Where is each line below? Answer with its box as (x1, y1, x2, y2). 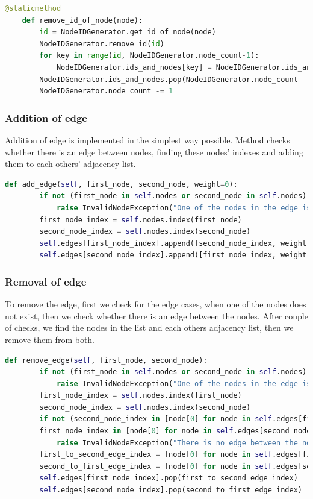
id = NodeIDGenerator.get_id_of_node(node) (39, 28, 216, 37)
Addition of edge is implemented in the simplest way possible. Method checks (5, 133, 290, 146)
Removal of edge (5, 274, 87, 289)
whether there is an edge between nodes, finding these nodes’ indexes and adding (5, 145, 303, 158)
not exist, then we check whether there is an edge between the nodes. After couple (5, 309, 308, 322)
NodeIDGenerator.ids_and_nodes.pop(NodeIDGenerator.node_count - (39, 75, 307, 84)
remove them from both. (5, 333, 95, 345)
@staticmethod (5, 4, 61, 13)
